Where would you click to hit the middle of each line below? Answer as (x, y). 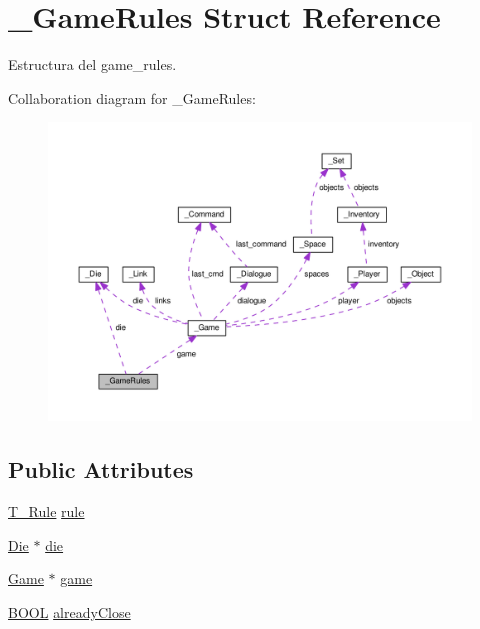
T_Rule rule (46, 511)
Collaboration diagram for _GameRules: (132, 97)
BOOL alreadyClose (69, 611)
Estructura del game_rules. (92, 64)
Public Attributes (101, 469)
